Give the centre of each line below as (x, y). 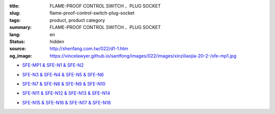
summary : (21, 27)
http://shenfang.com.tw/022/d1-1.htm (89, 49)
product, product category (77, 20)
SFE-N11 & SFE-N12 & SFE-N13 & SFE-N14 (66, 93)
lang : (15, 34)
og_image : (21, 55)
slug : (15, 13)
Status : (17, 41)
